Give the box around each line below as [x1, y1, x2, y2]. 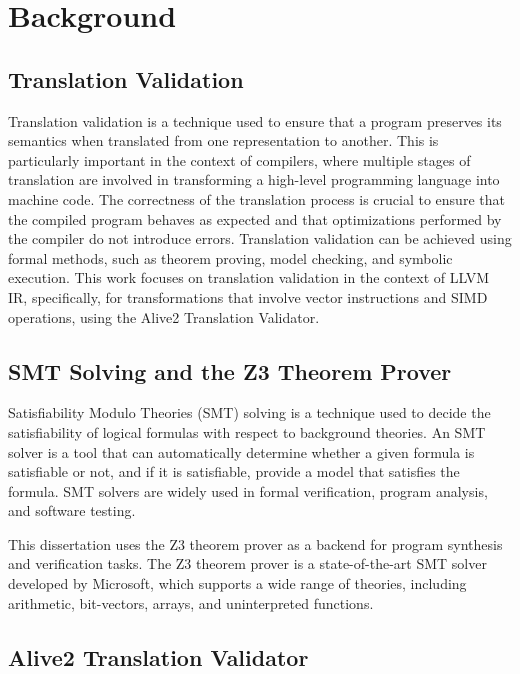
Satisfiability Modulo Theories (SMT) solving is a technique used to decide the [8, 402, 491, 423]
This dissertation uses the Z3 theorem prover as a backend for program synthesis [8, 533, 503, 554]
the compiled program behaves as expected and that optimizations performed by [8, 208, 502, 229]
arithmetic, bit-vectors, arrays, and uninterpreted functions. [8, 592, 374, 613]
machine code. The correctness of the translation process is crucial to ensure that [8, 188, 505, 209]
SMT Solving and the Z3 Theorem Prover [8, 355, 452, 386]
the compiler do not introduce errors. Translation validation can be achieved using [8, 228, 512, 249]
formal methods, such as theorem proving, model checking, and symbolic [8, 247, 453, 268]
